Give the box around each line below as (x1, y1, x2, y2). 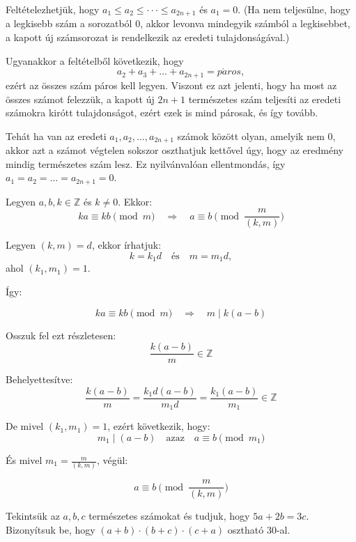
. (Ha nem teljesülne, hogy (238, 2, 350, 16)
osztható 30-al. (227, 522, 291, 536)
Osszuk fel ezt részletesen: (6, 327, 116, 342)
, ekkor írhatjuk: (91, 238, 162, 252)
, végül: (96, 453, 128, 467)
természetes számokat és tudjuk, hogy (88, 509, 250, 523)
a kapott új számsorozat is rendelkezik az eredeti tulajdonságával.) (6, 30, 290, 45)
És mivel (6, 453, 42, 467)
